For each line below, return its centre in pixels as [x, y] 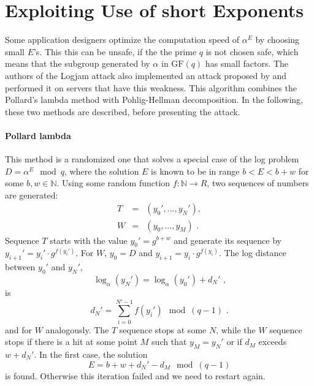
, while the [236, 329]
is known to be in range [195, 171]
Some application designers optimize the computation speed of [122, 40]
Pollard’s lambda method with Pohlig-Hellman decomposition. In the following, [154, 100]
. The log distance [252, 253]
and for [19, 329]
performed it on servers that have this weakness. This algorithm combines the [151, 87]
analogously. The [77, 329]
